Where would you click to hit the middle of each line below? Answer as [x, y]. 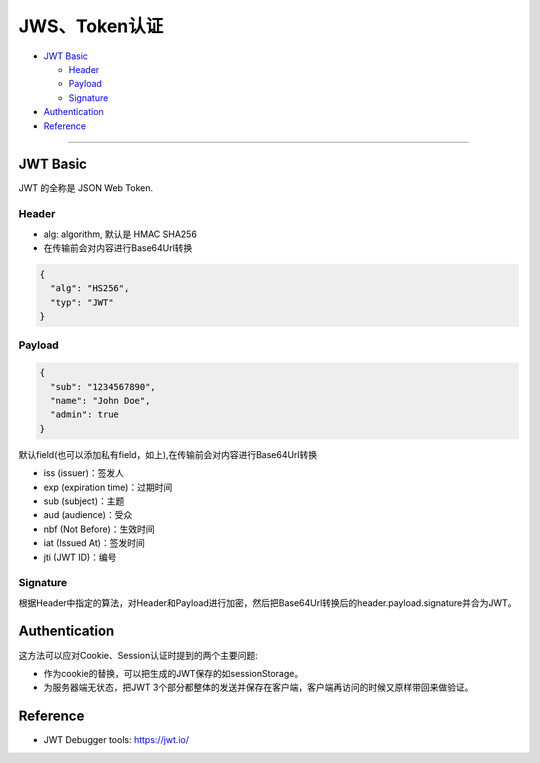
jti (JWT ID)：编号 [80, 557]
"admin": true [85, 414]
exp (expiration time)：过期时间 [108, 487]
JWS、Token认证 [91, 26]
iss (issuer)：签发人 [84, 473]
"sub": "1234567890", [103, 386]
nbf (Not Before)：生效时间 [99, 529]
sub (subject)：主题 [84, 501]
